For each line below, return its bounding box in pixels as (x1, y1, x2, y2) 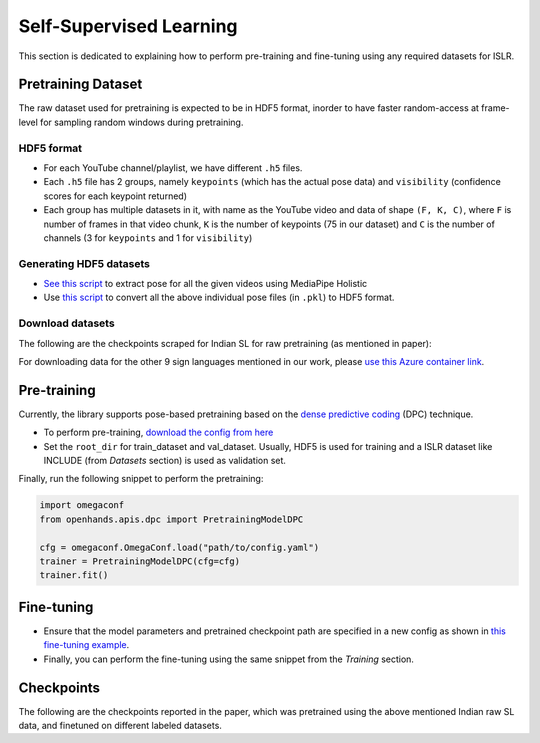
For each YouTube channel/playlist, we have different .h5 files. (43, 161, 303, 174)
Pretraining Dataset (18, 76, 143, 93)
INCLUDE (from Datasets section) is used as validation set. (43, 455, 287, 467)
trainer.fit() (39, 570, 109, 581)
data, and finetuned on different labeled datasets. (18, 719, 222, 731)
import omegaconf (39, 500, 125, 511)
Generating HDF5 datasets (18, 256, 150, 270)
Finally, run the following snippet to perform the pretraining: (18, 473, 264, 485)
